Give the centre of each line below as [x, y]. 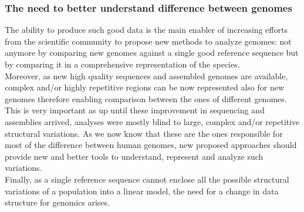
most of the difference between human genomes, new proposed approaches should [151, 145]
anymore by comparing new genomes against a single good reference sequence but [152, 53]
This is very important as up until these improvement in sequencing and [135, 110]
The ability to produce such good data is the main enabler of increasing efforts [146, 30]
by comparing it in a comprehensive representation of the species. [122, 64]
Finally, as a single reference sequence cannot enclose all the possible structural [147, 179]
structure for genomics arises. [57, 202]
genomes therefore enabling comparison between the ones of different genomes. [146, 98]
